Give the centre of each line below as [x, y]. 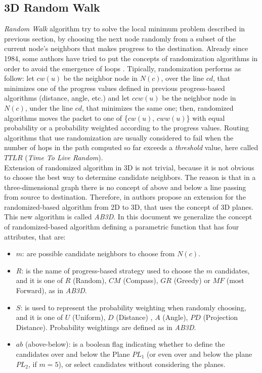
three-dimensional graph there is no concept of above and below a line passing [125, 187]
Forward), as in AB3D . [51, 290]
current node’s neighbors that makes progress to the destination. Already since [126, 48]
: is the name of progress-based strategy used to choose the [113, 270]
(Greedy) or [192, 280]
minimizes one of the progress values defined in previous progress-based [115, 88]
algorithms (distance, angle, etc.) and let [67, 98]
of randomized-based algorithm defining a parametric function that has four [122, 227]
